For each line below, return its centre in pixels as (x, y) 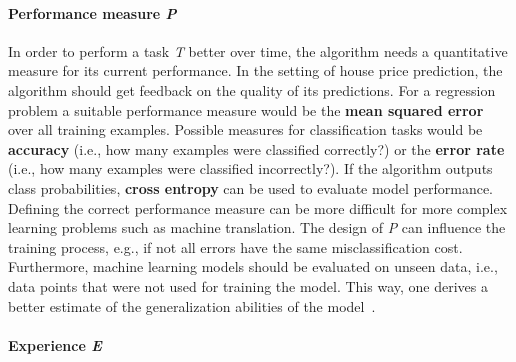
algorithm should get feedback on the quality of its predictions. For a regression (252, 89)
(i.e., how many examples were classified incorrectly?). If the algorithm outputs (250, 168)
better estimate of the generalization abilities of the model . (192, 305)
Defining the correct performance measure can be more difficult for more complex (258, 207)
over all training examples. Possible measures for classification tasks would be (245, 129)
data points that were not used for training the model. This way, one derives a (248, 285)
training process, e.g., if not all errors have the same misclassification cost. (235, 246)
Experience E (55, 344)
